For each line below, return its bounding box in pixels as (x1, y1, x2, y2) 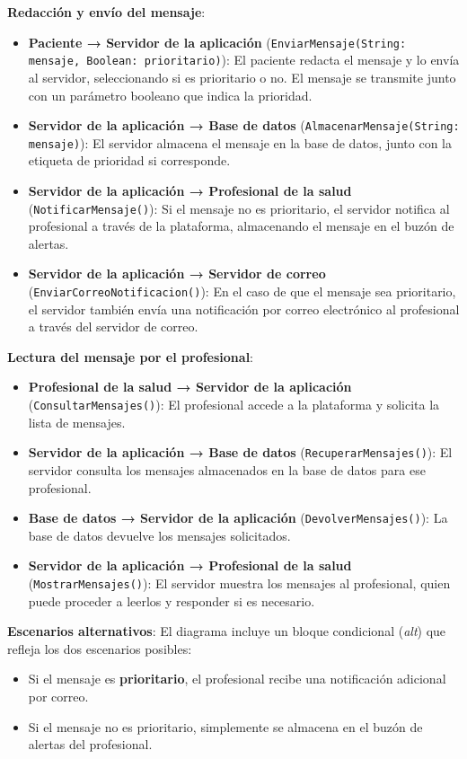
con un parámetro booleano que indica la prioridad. (28, 85, 313, 104)
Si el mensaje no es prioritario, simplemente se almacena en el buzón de (28, 717, 423, 736)
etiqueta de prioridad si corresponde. (28, 151, 231, 170)
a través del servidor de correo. (28, 317, 198, 336)
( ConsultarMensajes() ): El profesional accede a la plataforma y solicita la (28, 395, 440, 414)
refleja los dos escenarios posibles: (7, 639, 192, 658)
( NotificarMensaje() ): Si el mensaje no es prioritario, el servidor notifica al (28, 199, 450, 217)
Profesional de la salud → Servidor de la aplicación (28, 377, 352, 396)
